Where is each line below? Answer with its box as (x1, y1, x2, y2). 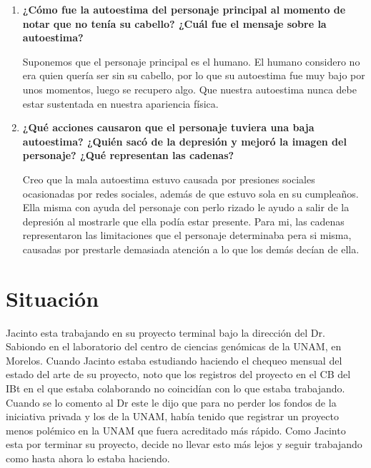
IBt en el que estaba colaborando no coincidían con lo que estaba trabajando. (6, 381, 345, 395)
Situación (6, 283, 99, 312)
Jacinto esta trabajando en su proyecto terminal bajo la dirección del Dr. (6, 325, 325, 340)
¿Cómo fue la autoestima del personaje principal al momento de (22, 2, 346, 16)
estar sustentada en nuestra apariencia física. (22, 96, 219, 111)
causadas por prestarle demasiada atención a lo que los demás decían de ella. (22, 241, 360, 256)
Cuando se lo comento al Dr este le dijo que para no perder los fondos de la (6, 395, 337, 409)
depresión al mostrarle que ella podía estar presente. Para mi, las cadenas (22, 213, 345, 228)
